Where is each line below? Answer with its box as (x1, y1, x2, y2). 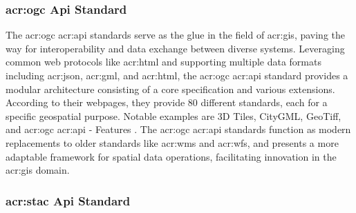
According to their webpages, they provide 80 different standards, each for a (6, 95, 328, 110)
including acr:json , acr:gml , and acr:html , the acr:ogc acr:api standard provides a (6, 68, 348, 82)
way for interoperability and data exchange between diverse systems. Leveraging (6, 41, 345, 55)
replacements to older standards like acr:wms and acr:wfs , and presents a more (6, 135, 339, 150)
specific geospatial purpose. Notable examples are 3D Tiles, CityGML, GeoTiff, (6, 108, 341, 123)
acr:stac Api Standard (6, 192, 131, 209)
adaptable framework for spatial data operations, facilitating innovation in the (6, 149, 337, 163)
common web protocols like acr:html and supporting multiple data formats (6, 54, 321, 69)
